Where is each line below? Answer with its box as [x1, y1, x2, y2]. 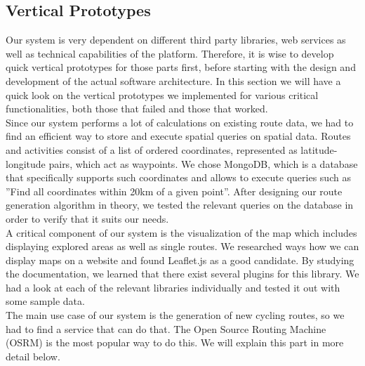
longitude [6, 156, 46, 171]
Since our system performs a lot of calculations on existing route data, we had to [6, 115, 354, 129]
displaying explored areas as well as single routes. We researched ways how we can [6, 239, 359, 254]
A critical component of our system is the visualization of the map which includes [6, 225, 357, 240]
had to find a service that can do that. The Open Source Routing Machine [6, 321, 326, 336]
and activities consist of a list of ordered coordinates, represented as [6, 142, 298, 157]
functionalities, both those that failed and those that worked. [6, 101, 268, 116]
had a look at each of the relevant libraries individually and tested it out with [6, 280, 340, 294]
